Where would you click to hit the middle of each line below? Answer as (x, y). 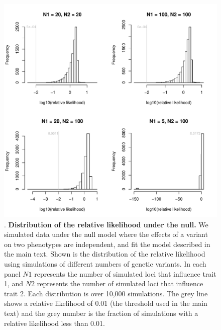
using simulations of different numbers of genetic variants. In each (105, 263)
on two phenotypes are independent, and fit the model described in (107, 244)
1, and (14, 283)
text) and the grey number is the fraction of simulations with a (101, 313)
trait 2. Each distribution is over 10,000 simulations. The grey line (106, 293)
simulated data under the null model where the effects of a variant (106, 234)
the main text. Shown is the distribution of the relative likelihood (105, 254)
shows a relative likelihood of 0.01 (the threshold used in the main (106, 303)
